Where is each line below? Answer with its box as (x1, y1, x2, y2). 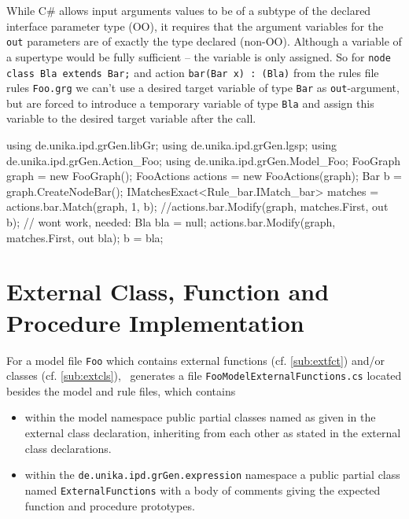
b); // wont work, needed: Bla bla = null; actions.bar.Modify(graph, (6, 214, 336, 230)
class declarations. (24, 440, 112, 456)
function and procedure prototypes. (24, 497, 195, 513)
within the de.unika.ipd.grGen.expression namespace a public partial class (24, 466, 400, 483)
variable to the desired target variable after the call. (6, 110, 256, 127)
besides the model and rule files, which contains (6, 382, 236, 399)
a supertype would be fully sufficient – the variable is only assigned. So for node (6, 48, 391, 64)
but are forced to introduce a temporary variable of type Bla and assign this (6, 94, 374, 111)
